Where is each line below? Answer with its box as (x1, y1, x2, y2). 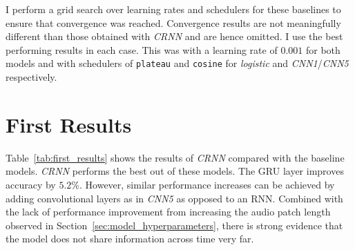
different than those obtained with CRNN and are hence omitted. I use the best (6, 29, 343, 44)
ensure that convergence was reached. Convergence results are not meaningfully (6, 15, 341, 30)
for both (305, 42, 340, 57)
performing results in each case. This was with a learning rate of (6, 42, 278, 57)
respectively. (6, 70, 57, 84)
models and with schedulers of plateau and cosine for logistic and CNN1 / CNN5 (6, 56, 349, 70)
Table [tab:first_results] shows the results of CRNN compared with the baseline (6, 150, 345, 164)
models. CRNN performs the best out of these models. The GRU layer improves (6, 164, 344, 178)
